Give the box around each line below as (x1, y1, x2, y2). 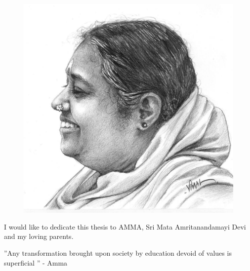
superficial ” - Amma (4, 257, 68, 268)
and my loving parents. (4, 231, 74, 241)
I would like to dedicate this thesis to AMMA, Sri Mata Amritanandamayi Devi (4, 221, 246, 232)
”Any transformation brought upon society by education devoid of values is (4, 247, 232, 258)
